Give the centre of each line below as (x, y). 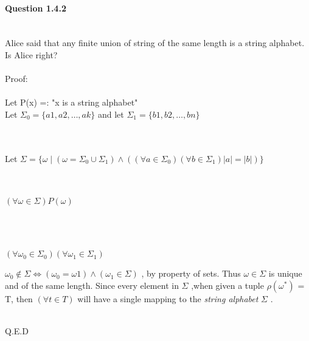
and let (111, 114)
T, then (19, 298)
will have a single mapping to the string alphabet (168, 298)
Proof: (16, 79)
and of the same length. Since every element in (92, 285)
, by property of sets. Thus (191, 273)
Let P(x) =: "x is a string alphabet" (71, 102)
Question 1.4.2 (36, 8)
